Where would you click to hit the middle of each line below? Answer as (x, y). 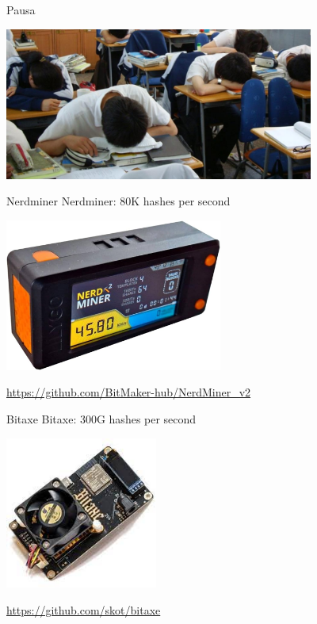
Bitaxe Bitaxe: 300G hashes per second (101, 418)
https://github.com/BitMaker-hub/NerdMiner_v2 (129, 392)
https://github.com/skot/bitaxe (84, 610)
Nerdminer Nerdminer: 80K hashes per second (118, 201)
